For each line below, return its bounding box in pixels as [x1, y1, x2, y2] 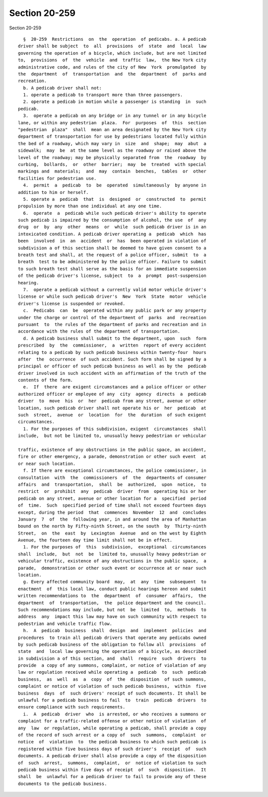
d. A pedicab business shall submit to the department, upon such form [23, 336, 206, 341]
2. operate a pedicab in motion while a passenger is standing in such [23, 99, 206, 104]
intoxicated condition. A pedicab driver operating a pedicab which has [18, 231, 206, 237]
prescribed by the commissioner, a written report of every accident [18, 343, 206, 348]
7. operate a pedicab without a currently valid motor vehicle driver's [23, 287, 206, 292]
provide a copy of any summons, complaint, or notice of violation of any [18, 663, 206, 668]
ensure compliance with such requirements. [18, 704, 126, 710]
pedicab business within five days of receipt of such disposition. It [18, 767, 206, 773]
